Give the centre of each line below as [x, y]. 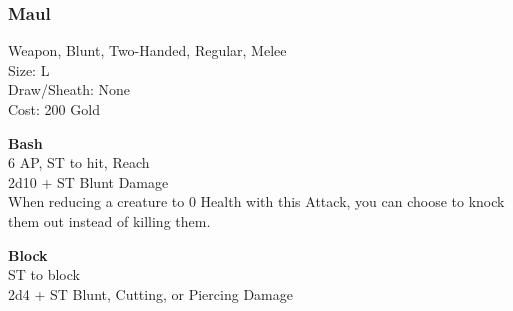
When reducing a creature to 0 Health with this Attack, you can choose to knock [256, 201]
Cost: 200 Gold [54, 109]
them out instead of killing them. [109, 220]
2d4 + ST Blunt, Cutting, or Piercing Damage [150, 293]
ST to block [44, 274]
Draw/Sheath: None [69, 89]
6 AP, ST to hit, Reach [79, 162]
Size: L [29, 69]
